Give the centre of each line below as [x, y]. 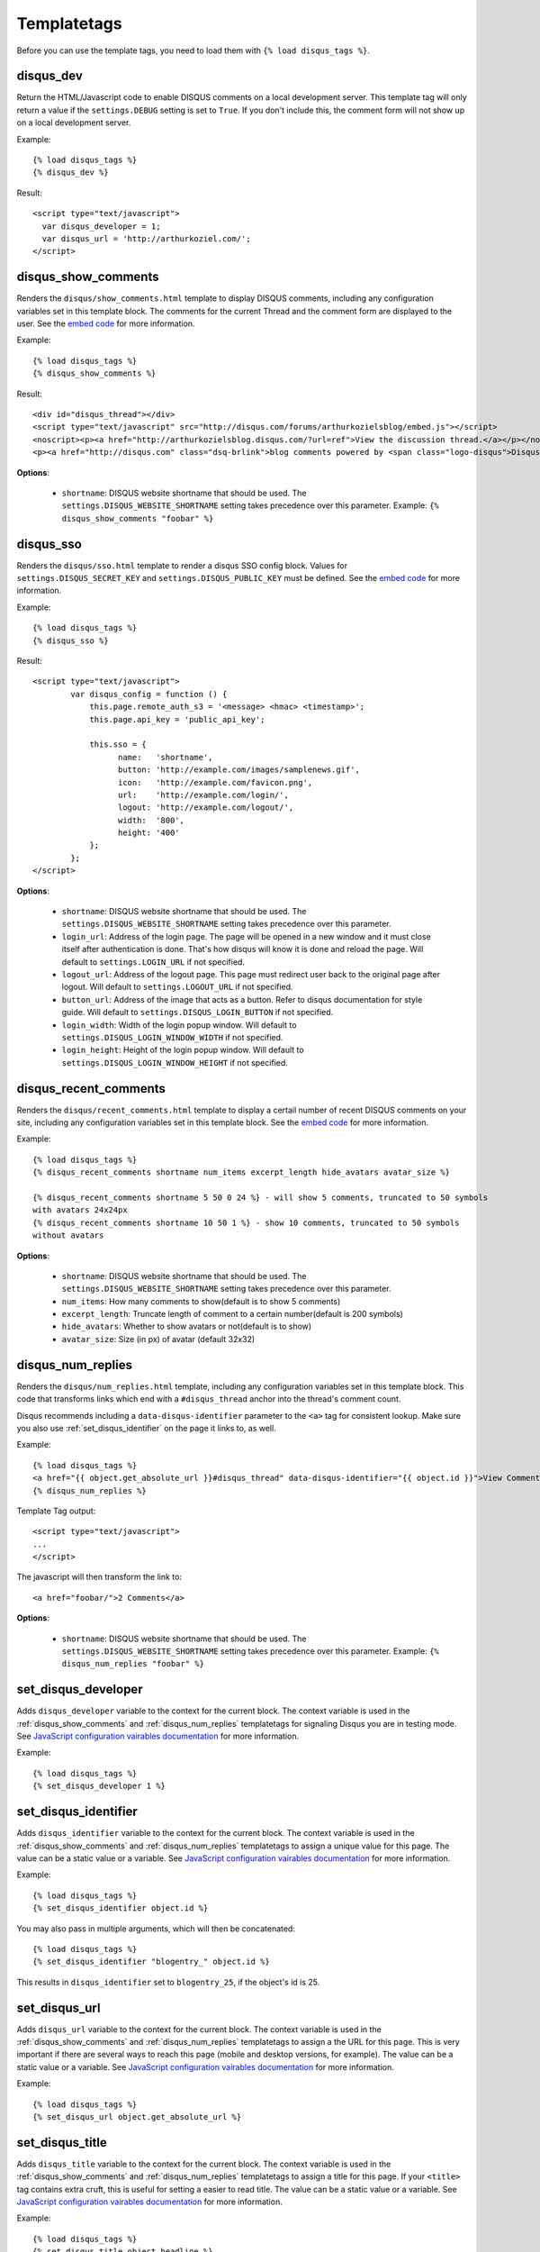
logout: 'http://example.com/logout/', [206, 808]
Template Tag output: [56, 1511]
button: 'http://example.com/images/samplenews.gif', [238, 770]
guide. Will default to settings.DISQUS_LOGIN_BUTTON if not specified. [198, 1012]
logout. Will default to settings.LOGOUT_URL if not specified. [177, 987]
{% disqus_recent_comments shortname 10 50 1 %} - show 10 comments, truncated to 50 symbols [246, 1222]
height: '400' [148, 833]
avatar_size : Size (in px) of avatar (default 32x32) [158, 1339]
